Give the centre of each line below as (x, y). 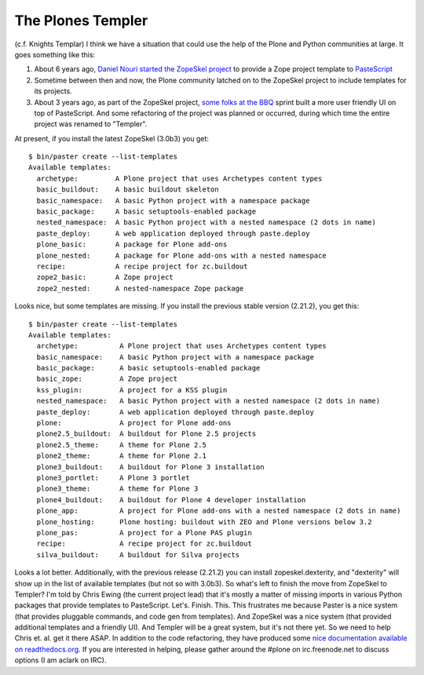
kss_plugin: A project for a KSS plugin (132, 390)
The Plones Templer (81, 20)
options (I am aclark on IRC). (60, 660)
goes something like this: (55, 54)
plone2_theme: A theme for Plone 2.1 (122, 456)
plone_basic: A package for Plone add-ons (132, 244)
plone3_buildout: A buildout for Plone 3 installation (150, 467)
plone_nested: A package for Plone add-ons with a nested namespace (181, 255)
